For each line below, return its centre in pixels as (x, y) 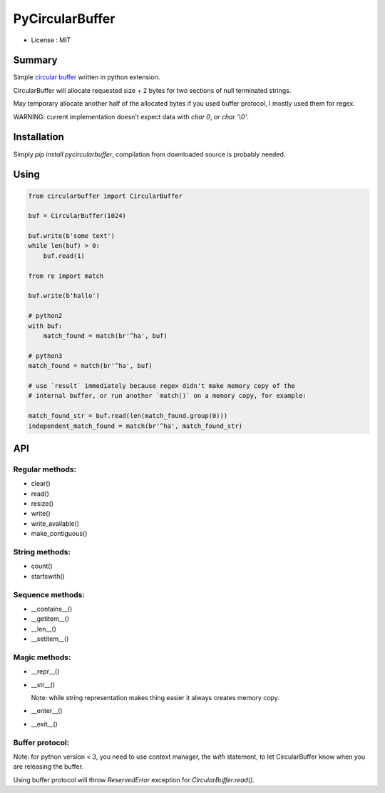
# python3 (45, 356)
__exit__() (45, 724)
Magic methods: (42, 657)
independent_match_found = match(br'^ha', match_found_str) (135, 426)
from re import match (66, 276)
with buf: (45, 326)
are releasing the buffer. (48, 767)
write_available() (55, 523)
